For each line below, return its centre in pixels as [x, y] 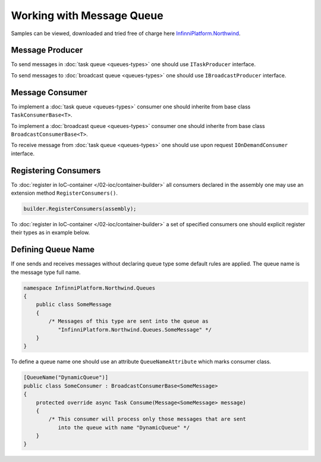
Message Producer [47, 50]
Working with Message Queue [87, 15]
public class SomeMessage [74, 305]
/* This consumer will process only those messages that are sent [147, 419]
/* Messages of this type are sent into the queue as [128, 321]
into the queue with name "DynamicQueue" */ [124, 427]
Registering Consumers [56, 171]
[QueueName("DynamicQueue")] [66, 377]
